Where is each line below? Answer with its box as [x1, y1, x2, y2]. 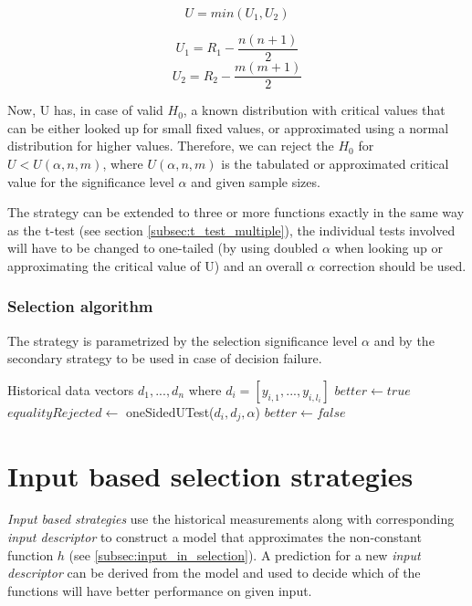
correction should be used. [319, 256, 467, 275]
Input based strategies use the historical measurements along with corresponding [7, 509, 455, 528]
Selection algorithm [7, 295, 153, 318]
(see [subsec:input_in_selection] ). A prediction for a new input [68, 545, 421, 564]
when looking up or [334, 238, 443, 257]
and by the [373, 330, 435, 350]
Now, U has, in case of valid [7, 100, 163, 120]
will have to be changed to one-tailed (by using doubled [7, 238, 319, 257]
